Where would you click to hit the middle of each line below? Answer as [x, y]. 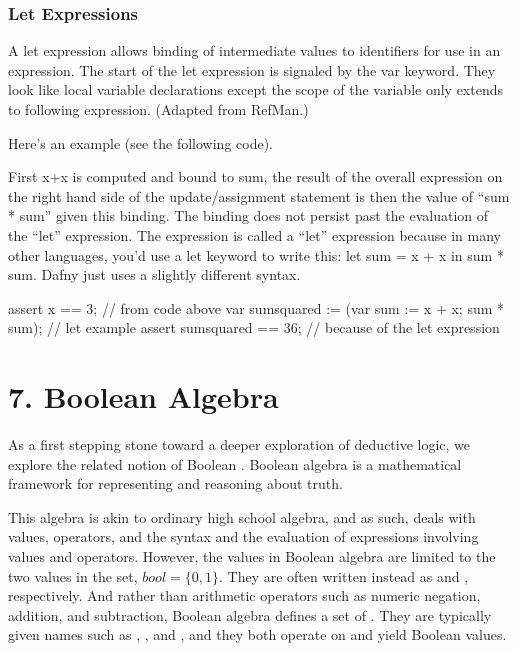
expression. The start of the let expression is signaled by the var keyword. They [252, 69]
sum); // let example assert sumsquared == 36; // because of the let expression [254, 327]
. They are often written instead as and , [343, 575]
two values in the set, [73, 575]
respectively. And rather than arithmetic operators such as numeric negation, [244, 595]
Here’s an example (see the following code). [140, 142]
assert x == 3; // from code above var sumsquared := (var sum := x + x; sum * [256, 307]
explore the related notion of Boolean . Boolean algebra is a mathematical [235, 463]
